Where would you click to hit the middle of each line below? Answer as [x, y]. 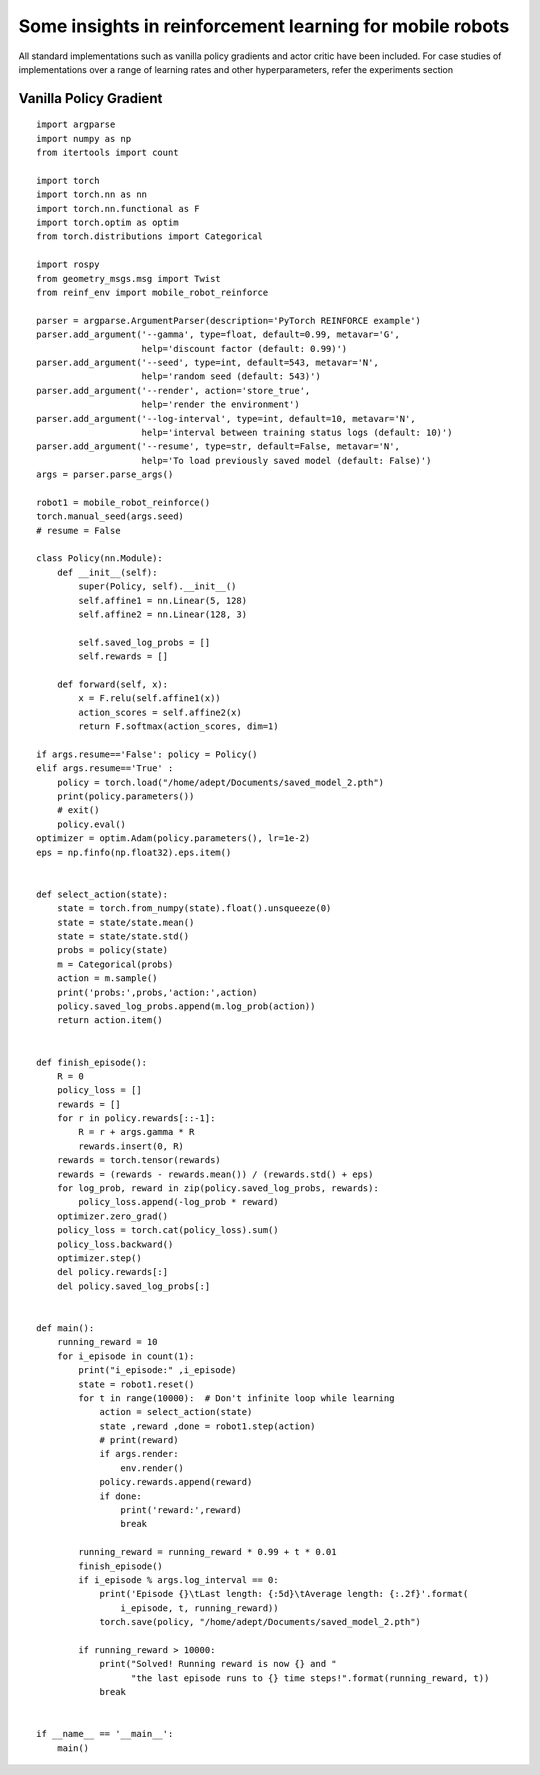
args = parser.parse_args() [105, 474]
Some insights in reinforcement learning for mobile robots [264, 26]
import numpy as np [84, 138]
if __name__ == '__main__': [105, 1734]
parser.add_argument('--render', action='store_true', [173, 390]
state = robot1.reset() [136, 1384]
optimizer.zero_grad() [112, 1216]
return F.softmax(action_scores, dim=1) [178, 726]
